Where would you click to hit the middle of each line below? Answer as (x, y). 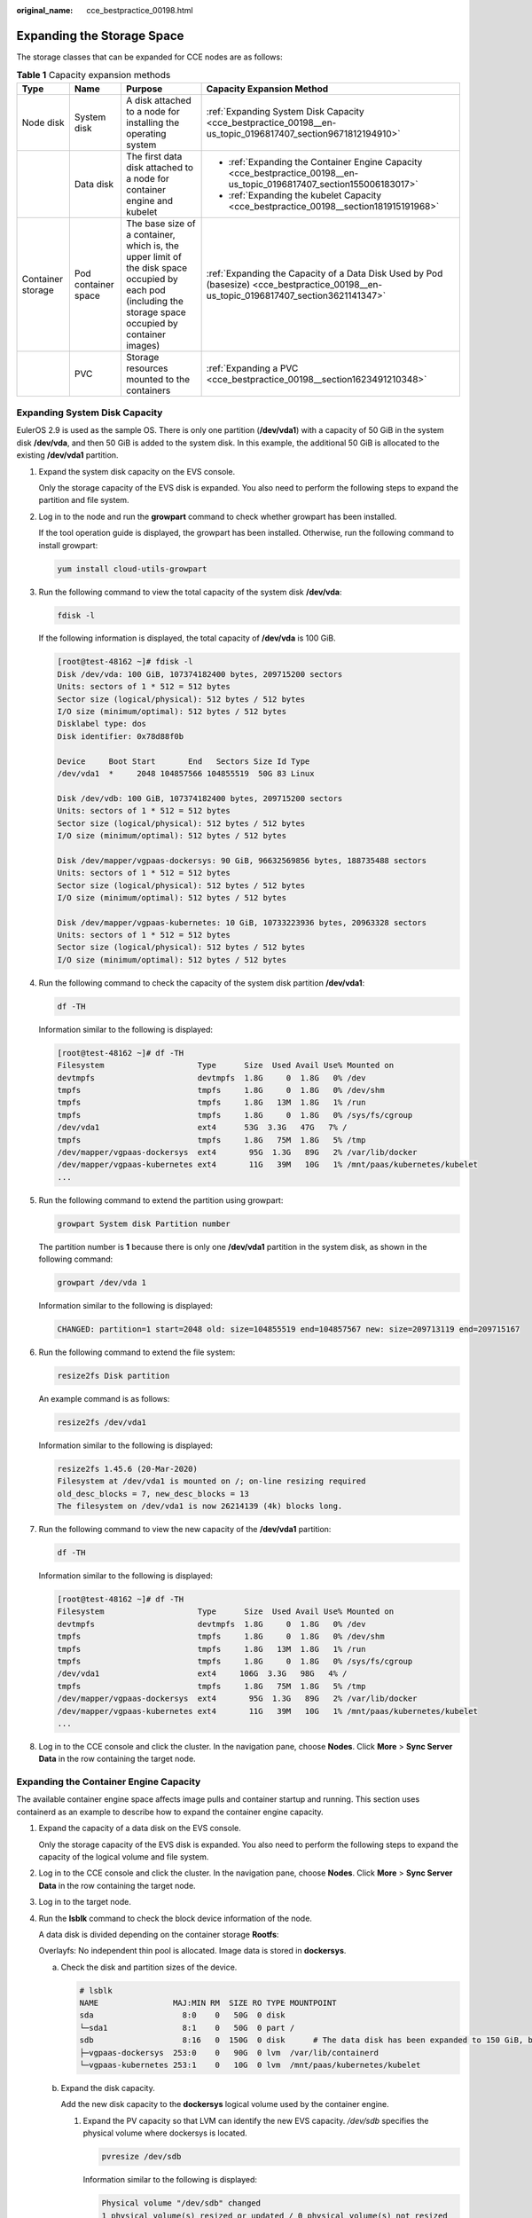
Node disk (43, 122)
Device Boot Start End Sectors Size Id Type (184, 761)
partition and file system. (84, 500)
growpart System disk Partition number (144, 1223)
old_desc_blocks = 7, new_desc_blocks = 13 (153, 1494)
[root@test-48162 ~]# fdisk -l (125, 662)
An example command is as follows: (104, 1398)
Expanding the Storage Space (100, 35)
